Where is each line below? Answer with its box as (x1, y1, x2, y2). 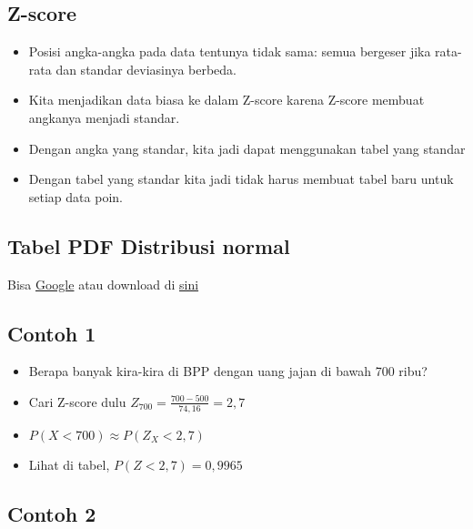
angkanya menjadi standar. (28, 107, 180, 127)
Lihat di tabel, (28, 455, 110, 474)
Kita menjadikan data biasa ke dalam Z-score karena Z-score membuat (28, 90, 425, 109)
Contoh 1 (7, 319, 96, 347)
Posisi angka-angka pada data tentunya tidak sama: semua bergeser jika (28, 42, 431, 61)
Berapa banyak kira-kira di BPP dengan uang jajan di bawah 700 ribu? (28, 361, 428, 381)
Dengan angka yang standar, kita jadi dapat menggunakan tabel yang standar (28, 138, 466, 158)
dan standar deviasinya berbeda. (55, 59, 236, 78)
